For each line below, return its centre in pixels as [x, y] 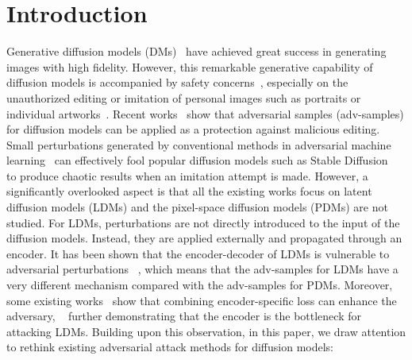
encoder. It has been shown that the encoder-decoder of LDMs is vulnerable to [198, 253]
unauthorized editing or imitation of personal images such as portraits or [184, 97]
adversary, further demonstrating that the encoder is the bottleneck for [184, 316]
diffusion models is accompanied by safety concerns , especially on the [177, 82]
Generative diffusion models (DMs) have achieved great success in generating [196, 51]
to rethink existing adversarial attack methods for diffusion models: [170, 347]
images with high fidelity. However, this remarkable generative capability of [190, 66]
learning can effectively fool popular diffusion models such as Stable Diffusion [197, 160]
